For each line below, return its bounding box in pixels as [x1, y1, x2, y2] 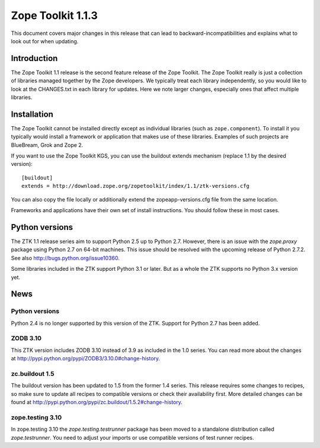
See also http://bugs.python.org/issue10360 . [11, 254, 120, 261]
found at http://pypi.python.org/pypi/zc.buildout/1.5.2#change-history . [11, 399, 183, 406]
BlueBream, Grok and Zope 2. [11, 141, 84, 148]
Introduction [11, 53, 58, 63]
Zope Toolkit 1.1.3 [11, 9, 98, 22]
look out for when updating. [11, 37, 79, 44]
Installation [11, 109, 53, 119]
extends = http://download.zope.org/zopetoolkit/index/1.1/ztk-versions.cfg [21, 183, 250, 190]
